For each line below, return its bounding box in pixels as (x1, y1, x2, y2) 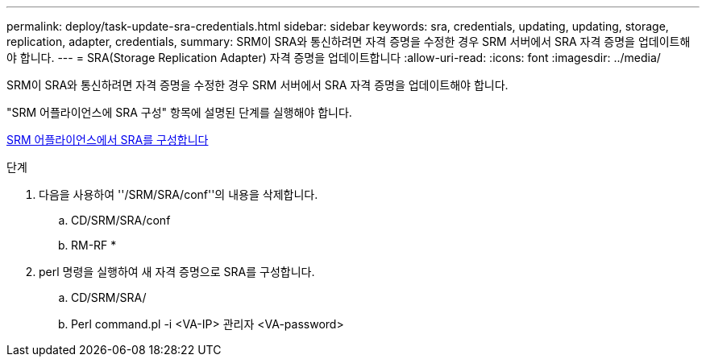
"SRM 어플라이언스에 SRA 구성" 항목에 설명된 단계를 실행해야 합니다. (6, 105, 352, 119)
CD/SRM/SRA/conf (71, 213, 171, 227)
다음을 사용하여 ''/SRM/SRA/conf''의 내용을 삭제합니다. (39, 188, 318, 201)
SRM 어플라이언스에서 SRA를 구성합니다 (6, 133, 209, 146)
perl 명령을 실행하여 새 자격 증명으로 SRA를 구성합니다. (39, 265, 315, 278)
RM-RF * (71, 238, 117, 252)
